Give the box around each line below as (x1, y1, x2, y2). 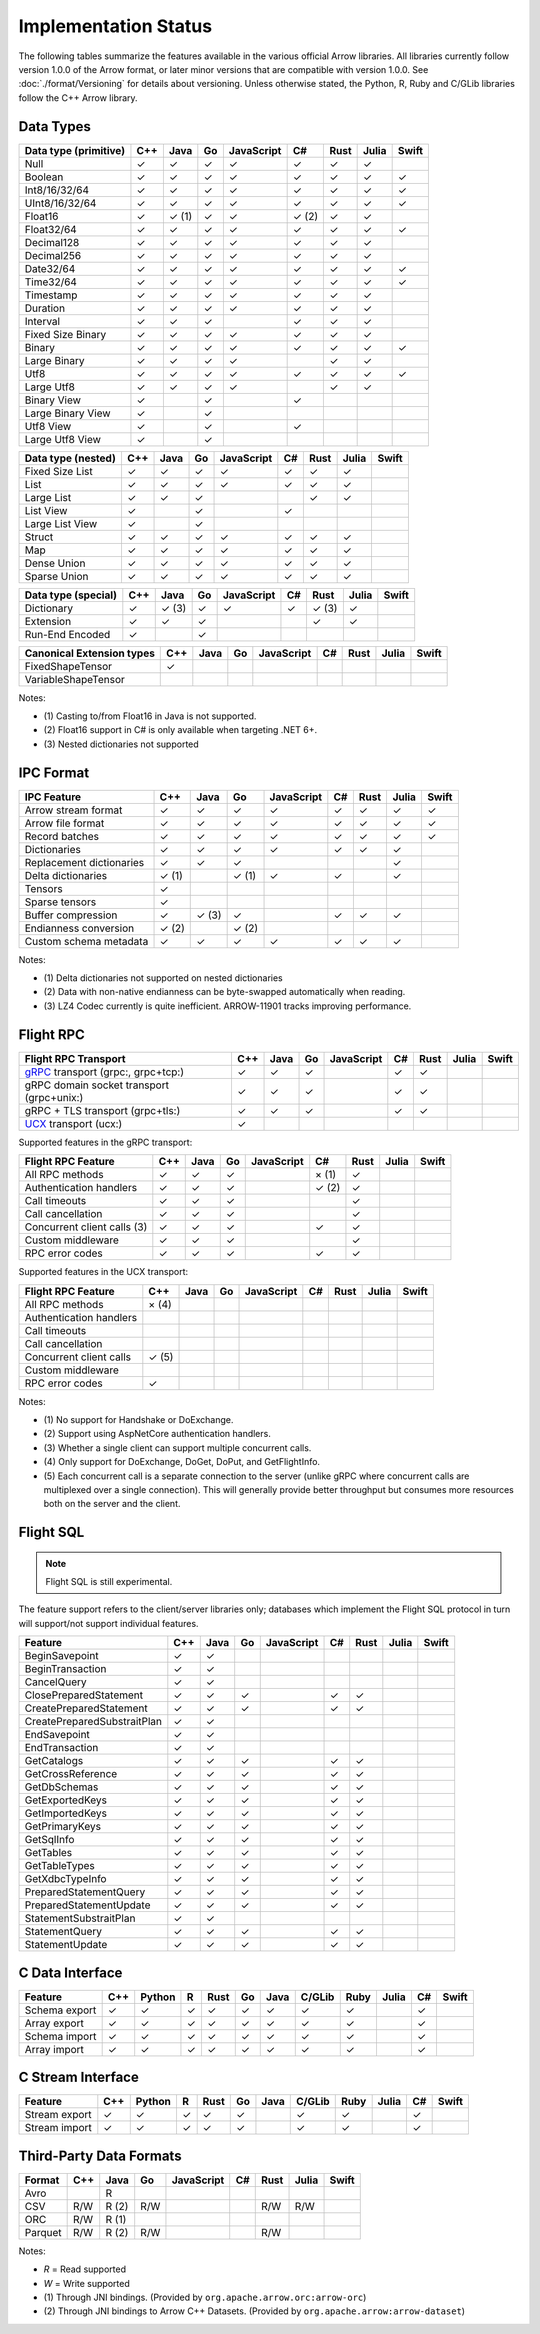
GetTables (24, 1846, 73, 1860)
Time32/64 (24, 275, 77, 289)
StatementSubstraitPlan (24, 1911, 136, 1925)
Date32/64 (24, 261, 76, 275)
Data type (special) (24, 588, 118, 602)
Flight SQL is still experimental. (45, 1576, 173, 1588)
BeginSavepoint (24, 1649, 99, 1663)
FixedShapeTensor (24, 659, 113, 673)
